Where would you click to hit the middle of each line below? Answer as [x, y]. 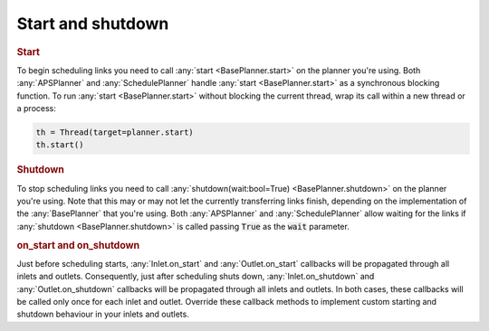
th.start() [60, 145]
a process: [36, 108]
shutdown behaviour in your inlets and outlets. [103, 314]
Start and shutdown [93, 24]
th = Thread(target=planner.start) [115, 132]
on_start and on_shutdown [78, 245]
